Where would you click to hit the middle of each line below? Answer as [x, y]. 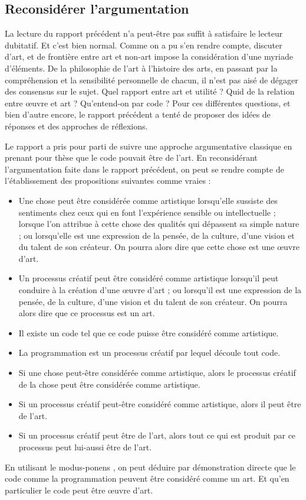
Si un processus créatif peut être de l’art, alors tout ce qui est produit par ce [157, 435]
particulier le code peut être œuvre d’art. [79, 490]
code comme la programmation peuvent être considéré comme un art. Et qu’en [147, 478]
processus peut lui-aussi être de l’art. [85, 447]
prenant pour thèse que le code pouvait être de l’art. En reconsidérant [131, 158]
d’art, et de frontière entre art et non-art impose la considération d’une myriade [149, 56]
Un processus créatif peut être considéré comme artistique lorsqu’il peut [149, 278]
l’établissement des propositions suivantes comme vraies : [108, 181]
